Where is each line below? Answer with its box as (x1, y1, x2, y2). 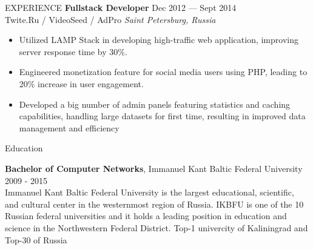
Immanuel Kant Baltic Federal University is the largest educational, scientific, (5, 186, 294, 199)
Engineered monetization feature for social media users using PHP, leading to (19, 65, 308, 78)
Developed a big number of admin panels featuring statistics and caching (19, 97, 291, 110)
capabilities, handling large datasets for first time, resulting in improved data (19, 110, 306, 122)
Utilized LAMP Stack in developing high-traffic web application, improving (19, 33, 298, 46)
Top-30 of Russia (5, 233, 67, 246)
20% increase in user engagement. (19, 77, 144, 90)
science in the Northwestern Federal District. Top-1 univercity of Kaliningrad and (5, 221, 308, 234)
